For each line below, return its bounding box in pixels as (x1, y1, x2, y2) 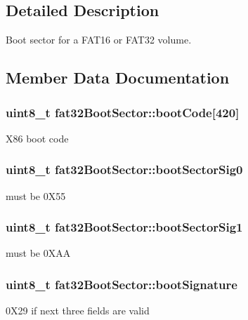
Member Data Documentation (6, 67, 230, 88)
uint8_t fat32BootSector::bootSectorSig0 (6, 161, 243, 178)
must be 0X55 (6, 188, 66, 203)
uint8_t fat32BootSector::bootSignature (6, 275, 237, 293)
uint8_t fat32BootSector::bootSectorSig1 (6, 218, 243, 236)
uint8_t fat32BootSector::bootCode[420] (6, 103, 240, 121)
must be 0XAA (6, 246, 71, 260)
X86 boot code (6, 131, 69, 145)
